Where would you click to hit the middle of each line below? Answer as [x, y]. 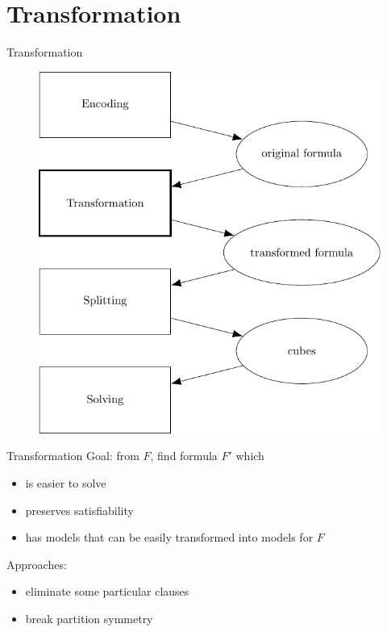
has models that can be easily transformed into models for [169, 537]
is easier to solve [66, 482]
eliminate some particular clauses [107, 591]
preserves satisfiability [79, 510]
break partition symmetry [89, 618]
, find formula [184, 456]
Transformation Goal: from [73, 456]
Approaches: [37, 564]
